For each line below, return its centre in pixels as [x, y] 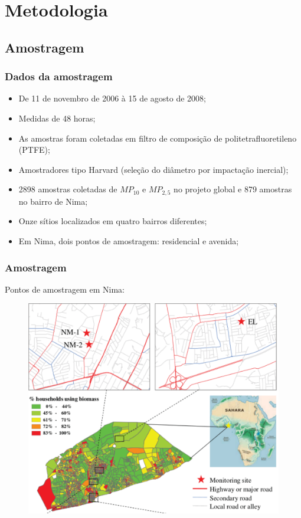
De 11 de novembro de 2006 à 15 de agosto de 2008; [112, 98]
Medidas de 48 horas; [57, 118]
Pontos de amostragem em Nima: [65, 289]
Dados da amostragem [59, 76]
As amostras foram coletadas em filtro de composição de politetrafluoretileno [158, 138]
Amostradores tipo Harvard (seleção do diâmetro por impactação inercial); [153, 169]
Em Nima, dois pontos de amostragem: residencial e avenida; [129, 240]
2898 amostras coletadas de [68, 189]
